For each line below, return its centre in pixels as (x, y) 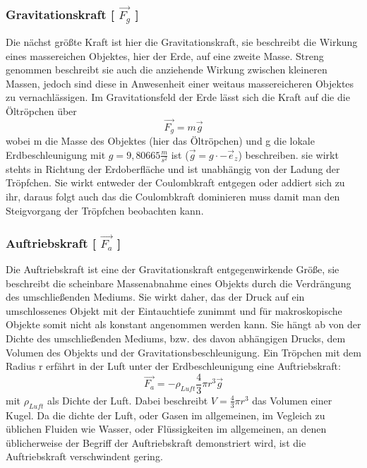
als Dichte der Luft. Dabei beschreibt (128, 400)
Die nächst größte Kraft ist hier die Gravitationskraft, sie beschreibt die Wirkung (182, 41)
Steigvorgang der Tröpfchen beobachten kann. (105, 210)
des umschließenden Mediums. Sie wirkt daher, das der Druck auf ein (155, 297)
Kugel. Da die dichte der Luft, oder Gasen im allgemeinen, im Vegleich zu (166, 415)
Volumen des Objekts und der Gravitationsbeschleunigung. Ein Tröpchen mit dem (183, 352)
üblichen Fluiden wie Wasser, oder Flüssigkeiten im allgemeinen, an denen (166, 429)
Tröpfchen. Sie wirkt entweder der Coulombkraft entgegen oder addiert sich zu (175, 182)
